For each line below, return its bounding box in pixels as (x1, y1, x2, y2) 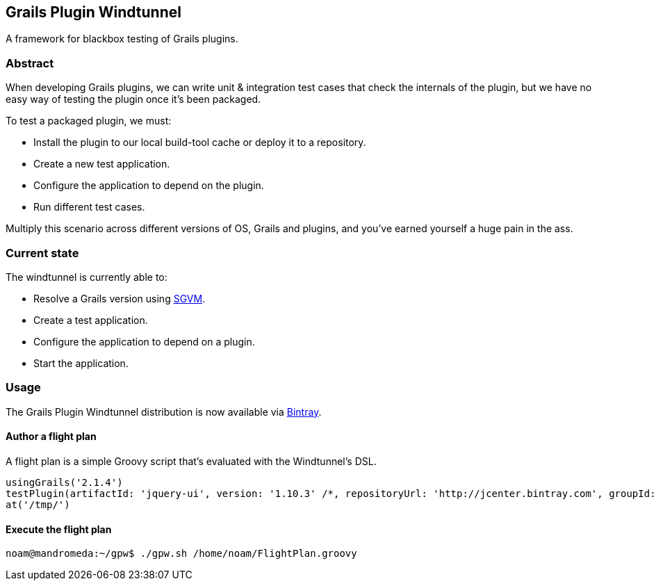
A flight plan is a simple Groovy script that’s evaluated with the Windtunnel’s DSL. (6, 455, 377, 467)
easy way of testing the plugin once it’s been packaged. (6, 93, 261, 106)
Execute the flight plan (6, 523, 112, 535)
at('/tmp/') (6, 498, 70, 510)
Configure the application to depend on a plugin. (33, 335, 255, 348)
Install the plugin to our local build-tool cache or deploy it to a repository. (33, 136, 366, 149)
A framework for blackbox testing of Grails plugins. (6, 33, 238, 45)
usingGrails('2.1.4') (6, 476, 123, 488)
